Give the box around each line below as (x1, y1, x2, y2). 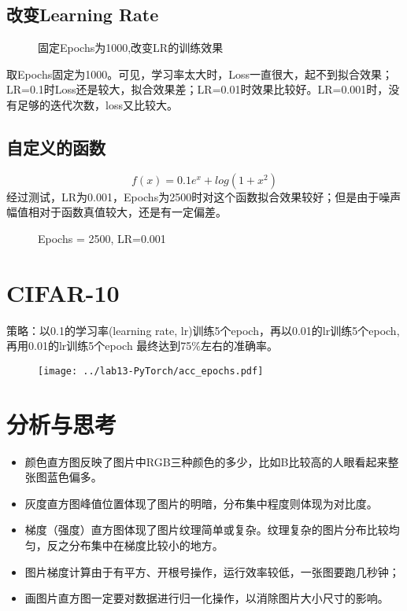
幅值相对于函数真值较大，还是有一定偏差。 (6, 204, 227, 220)
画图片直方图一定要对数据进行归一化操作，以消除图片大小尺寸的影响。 (24, 590, 389, 606)
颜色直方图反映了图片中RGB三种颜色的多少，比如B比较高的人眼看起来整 (24, 453, 399, 469)
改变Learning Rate (6, 2, 159, 27)
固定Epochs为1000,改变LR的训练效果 (38, 39, 224, 56)
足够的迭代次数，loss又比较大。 (17, 96, 178, 112)
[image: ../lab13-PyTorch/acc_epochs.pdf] (38, 365, 264, 377)
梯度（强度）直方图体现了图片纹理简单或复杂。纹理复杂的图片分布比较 (24, 521, 389, 538)
